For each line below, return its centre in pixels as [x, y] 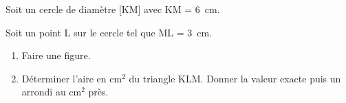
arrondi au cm [52, 92]
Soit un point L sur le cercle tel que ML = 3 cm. [109, 32]
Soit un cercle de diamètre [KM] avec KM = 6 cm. [113, 9]
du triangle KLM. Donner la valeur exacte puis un [235, 78]
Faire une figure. [56, 55]
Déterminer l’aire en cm [72, 78]
